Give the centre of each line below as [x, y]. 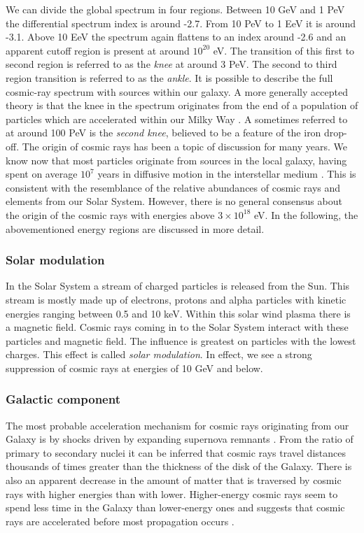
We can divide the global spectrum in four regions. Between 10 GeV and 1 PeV [175, 9]
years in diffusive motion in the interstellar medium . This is [227, 174]
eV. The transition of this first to [284, 50]
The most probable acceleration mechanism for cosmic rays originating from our [177, 425]
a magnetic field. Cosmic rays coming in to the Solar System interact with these [177, 327]
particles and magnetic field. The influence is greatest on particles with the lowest [181, 340]
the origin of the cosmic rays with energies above [110, 214]
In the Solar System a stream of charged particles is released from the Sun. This [178, 286]
